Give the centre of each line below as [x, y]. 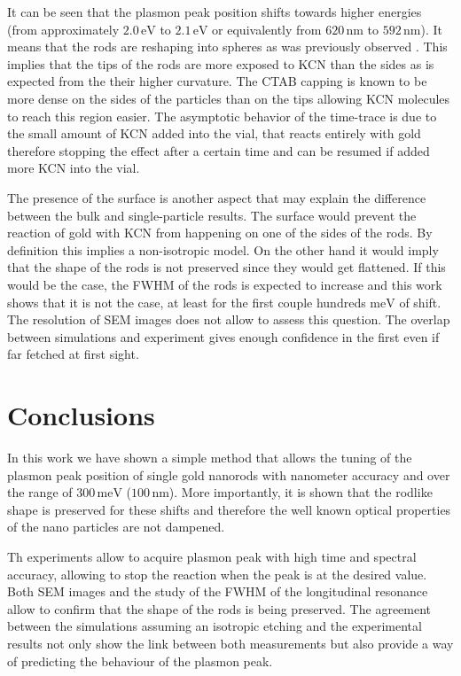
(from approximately [63, 29]
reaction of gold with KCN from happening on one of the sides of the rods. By [220, 233]
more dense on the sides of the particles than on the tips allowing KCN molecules [229, 98]
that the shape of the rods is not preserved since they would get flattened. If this [227, 267]
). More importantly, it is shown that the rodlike [301, 492]
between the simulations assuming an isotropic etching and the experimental [215, 626]
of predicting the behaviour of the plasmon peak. [140, 660]
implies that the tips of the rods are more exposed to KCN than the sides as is [221, 63]
